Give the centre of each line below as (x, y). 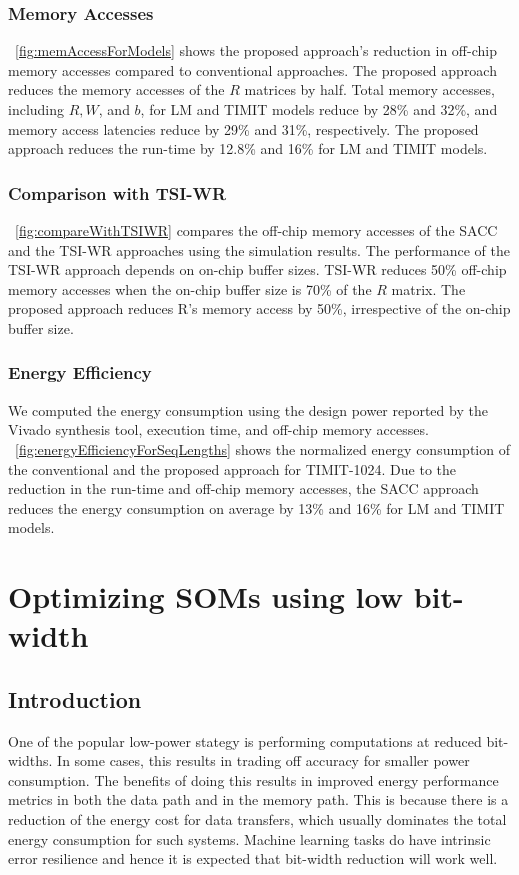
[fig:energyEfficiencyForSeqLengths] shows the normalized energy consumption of (262, 448)
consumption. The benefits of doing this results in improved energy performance (253, 779)
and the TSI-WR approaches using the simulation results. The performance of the (259, 249)
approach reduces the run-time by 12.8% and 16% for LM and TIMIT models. (248, 148)
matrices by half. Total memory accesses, (369, 89)
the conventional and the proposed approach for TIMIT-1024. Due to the (232, 468)
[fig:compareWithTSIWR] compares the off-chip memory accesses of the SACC (256, 230)
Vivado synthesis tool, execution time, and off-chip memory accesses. (218, 429)
